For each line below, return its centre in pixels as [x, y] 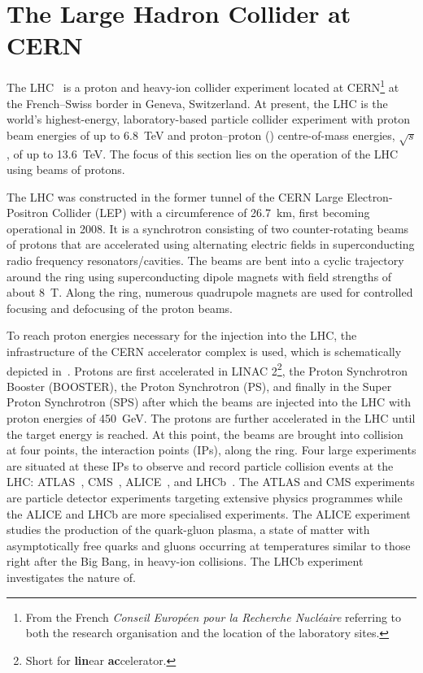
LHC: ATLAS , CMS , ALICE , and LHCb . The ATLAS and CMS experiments [211, 482]
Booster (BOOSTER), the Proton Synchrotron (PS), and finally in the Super [199, 386]
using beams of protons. [66, 169]
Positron [28, 213]
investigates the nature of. [71, 577]
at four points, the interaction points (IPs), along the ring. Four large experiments [211, 450]
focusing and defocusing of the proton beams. [120, 308]
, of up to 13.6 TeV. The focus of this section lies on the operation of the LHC [203, 153]
